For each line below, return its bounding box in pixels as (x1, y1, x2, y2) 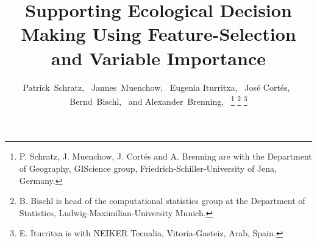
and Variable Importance (51, 45, 266, 70)
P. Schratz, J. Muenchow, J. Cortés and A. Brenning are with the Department (19, 150, 312, 163)
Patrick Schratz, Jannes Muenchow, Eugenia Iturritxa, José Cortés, (23, 80, 290, 93)
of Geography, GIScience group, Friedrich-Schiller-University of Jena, (19, 161, 277, 174)
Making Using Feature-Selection (21, 21, 296, 46)
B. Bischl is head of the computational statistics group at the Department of (19, 194, 305, 207)
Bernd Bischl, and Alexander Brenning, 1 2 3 (69, 93, 248, 107)
